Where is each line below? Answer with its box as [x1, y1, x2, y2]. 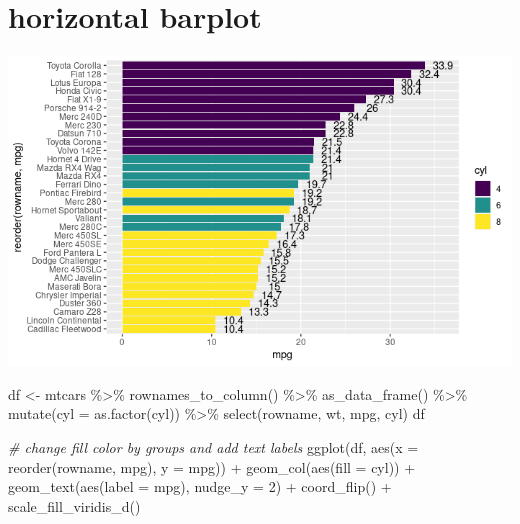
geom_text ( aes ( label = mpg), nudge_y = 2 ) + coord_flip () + [8, 476, 392, 497]
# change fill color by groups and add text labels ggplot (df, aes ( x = [8, 436, 419, 457]
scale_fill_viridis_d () [8, 495, 141, 516]
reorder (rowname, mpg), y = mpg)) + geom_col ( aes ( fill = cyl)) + [8, 456, 416, 477]
